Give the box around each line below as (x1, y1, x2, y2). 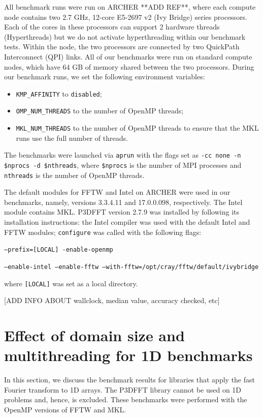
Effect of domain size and (4, 325, 185, 346)
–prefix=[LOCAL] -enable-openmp (4, 246, 113, 254)
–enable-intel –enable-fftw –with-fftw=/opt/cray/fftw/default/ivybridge (4, 263, 259, 271)
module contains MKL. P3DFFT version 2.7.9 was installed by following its (4, 206, 240, 217)
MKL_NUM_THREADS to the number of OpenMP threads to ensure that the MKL (16, 123, 259, 133)
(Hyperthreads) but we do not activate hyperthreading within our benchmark (4, 31, 246, 42)
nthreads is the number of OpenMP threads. (4, 169, 145, 180)
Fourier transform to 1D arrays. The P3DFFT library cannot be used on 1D (4, 384, 242, 395)
